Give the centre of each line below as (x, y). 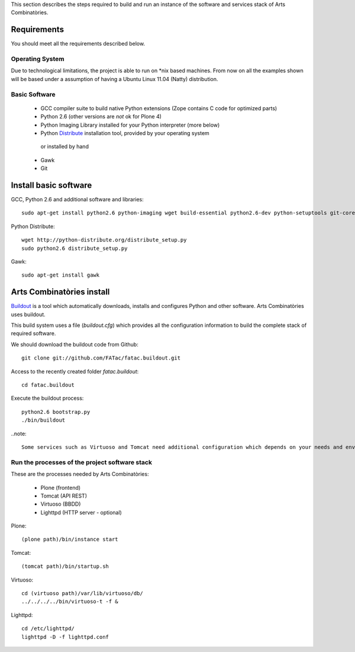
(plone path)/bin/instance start (70, 539)
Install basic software (51, 185)
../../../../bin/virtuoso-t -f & (70, 602)
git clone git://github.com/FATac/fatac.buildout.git (101, 358)
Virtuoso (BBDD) (61, 504)
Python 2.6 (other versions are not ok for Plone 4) (101, 117)
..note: (19, 433)
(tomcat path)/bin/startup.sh (65, 566)
